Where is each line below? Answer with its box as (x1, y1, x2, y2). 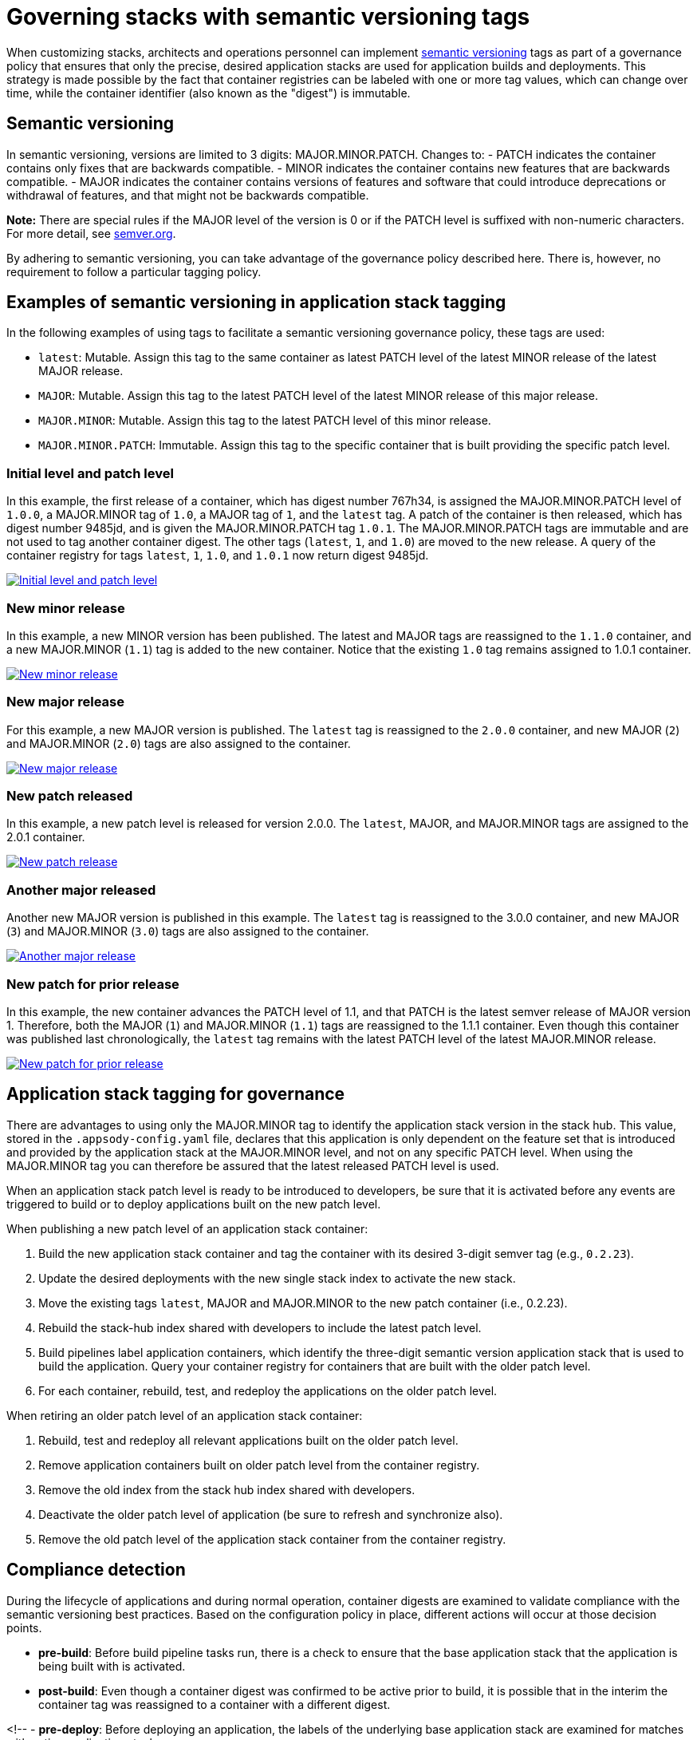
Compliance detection (6, 1560, 186, 1580)
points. (6, 1620, 42, 1635)
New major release (6, 694, 124, 710)
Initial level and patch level (6, 465, 174, 481)
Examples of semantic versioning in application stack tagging (6, 292, 506, 313)
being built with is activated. (38, 1659, 186, 1673)
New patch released (6, 788, 133, 805)
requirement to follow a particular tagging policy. (6, 264, 262, 279)
